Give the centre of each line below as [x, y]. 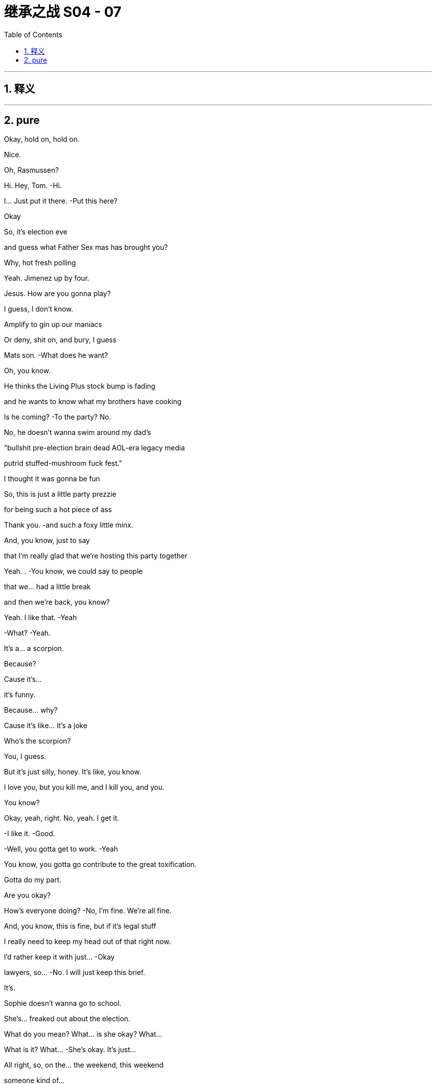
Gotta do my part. [33, 880]
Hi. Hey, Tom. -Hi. [33, 186]
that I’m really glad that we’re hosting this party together [96, 556]
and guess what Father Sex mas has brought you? [86, 247]
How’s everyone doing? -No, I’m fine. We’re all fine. [88, 911]
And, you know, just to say [47, 541]
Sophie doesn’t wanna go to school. [63, 1003]
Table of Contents [33, 34]
